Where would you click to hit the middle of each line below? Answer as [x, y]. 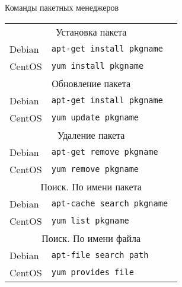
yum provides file [92, 272]
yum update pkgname [95, 118]
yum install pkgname [98, 66]
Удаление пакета [91, 135]
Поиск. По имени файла [91, 238]
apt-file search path [100, 255]
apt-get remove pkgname [105, 152]
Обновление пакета [91, 83]
